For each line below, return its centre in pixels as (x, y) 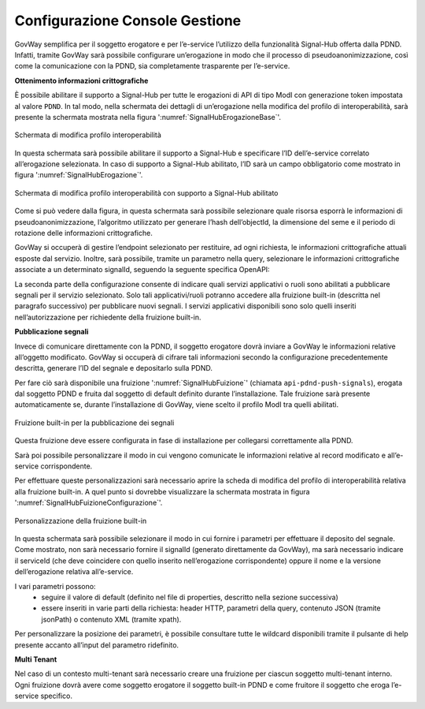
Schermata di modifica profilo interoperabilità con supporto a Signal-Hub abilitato (146, 192)
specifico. (56, 696)
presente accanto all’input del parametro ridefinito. (97, 645)
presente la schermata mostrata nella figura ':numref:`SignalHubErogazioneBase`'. (148, 117)
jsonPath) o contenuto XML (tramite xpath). (111, 619)
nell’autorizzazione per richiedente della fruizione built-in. (108, 317)
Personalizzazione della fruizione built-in (81, 521)
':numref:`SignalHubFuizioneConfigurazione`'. (89, 503)
